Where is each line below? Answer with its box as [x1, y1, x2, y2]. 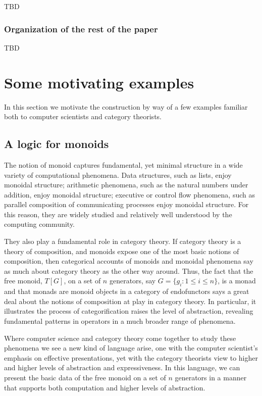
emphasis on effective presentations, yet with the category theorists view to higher [4, 352, 258, 363]
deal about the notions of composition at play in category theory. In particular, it [4, 295, 256, 306]
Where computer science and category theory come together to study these [4, 332, 236, 343]
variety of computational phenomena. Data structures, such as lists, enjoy [4, 169, 232, 180]
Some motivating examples [4, 72, 194, 92]
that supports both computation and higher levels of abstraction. [4, 382, 205, 392]
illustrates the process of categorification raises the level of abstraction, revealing [4, 306, 253, 316]
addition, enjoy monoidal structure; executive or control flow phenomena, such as [4, 189, 255, 200]
